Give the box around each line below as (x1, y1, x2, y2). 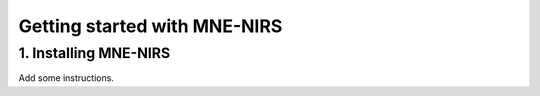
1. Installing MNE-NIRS (18, 44, 171, 62)
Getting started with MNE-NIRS (18, 15, 283, 37)
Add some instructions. (18, 72, 115, 84)
